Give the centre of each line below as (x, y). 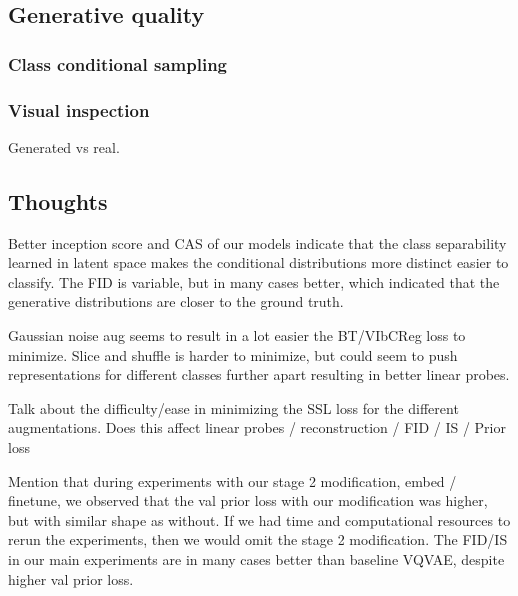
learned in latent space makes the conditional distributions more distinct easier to (258, 262)
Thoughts (58, 200)
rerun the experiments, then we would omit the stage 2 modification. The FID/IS (258, 539)
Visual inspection (79, 109)
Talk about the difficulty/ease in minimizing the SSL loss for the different (233, 407)
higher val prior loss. (71, 578)
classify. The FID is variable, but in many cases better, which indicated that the (254, 281)
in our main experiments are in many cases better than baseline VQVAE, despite (256, 558)
